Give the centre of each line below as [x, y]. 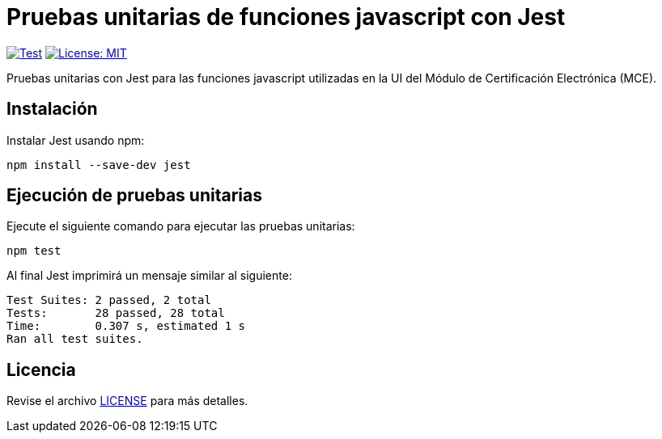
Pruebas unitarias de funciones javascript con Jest [286, 17]
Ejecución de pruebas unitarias [134, 196]
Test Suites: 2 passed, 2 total [109, 300]
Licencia [41, 369]
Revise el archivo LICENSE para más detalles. [127, 401]
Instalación [52, 109]
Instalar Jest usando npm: [76, 140]
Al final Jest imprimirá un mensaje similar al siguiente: [149, 276]
